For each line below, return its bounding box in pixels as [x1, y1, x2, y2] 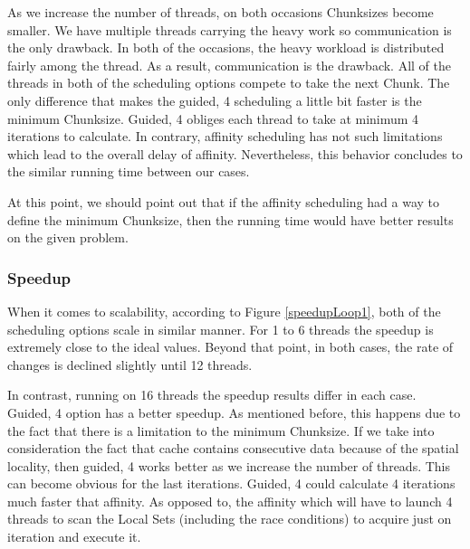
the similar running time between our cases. [7, 162, 250, 181]
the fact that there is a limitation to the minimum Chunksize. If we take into [7, 421, 435, 440]
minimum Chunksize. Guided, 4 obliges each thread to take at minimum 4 [7, 109, 419, 128]
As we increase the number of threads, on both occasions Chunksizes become [7, 3, 434, 21]
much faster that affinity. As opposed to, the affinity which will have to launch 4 [7, 491, 453, 510]
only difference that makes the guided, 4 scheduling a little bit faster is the [7, 90, 422, 109]
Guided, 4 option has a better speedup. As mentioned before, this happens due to [7, 402, 461, 421]
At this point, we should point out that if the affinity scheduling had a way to [7, 192, 440, 211]
